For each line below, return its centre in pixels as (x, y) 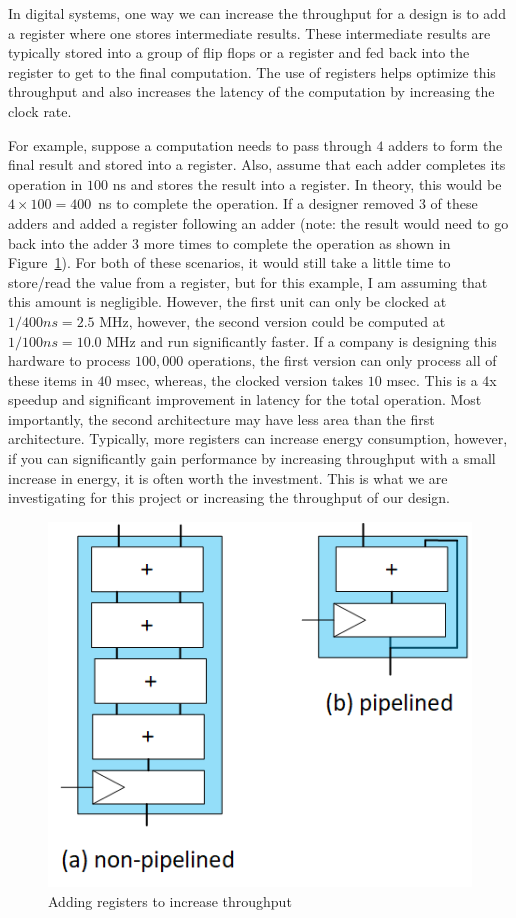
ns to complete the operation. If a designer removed (256, 203)
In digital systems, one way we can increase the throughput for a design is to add (257, 13)
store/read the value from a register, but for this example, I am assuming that (248, 281)
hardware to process (69, 360)
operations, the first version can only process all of (342, 360)
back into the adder (68, 242)
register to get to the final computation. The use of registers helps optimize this (252, 71)
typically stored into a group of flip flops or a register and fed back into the (239, 52)
